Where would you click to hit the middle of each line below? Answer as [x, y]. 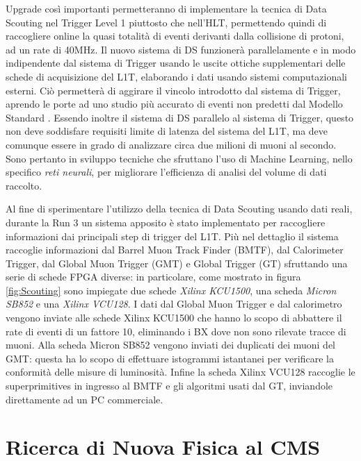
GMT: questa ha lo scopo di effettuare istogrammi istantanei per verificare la [170, 358]
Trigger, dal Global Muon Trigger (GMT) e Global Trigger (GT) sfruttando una [177, 263]
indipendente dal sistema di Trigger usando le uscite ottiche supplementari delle [176, 63]
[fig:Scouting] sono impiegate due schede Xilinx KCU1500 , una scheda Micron [171, 290]
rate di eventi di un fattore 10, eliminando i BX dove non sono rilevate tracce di [176, 331]
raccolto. [24, 185]
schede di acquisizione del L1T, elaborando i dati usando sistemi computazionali [177, 76]
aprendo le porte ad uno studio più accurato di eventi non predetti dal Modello [174, 104]
